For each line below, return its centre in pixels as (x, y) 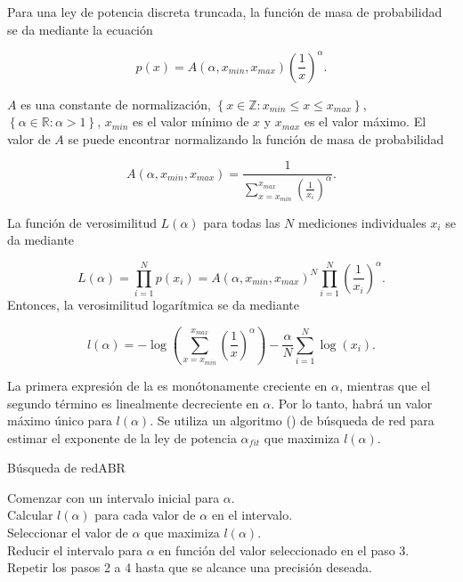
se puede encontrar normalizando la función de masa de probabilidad (256, 138)
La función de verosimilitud (82, 222)
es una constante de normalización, (116, 104)
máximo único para (60, 420)
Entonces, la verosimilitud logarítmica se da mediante (153, 305)
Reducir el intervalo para (75, 550)
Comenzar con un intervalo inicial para (114, 497)
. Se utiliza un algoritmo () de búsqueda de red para (292, 420)
